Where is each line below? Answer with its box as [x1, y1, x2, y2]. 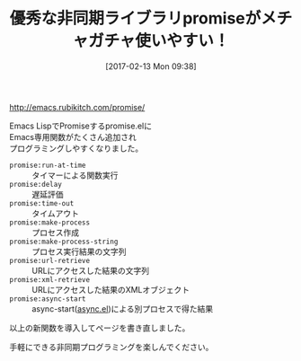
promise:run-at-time [9, 161, 87, 170]
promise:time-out [9, 198, 75, 207]
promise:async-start [9, 294, 87, 304]
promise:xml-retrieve [9, 275, 91, 284]
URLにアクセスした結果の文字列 [31, 265, 150, 276]
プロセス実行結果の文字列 [31, 246, 127, 257]
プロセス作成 [31, 226, 79, 238]
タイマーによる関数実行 [31, 170, 119, 180]
